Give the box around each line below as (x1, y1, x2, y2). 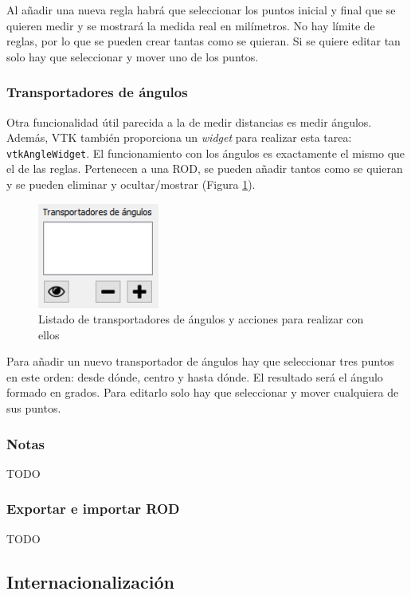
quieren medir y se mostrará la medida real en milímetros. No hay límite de (6, 17, 375, 33)
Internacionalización (6, 569, 174, 593)
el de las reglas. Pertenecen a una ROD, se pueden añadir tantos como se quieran (6, 160, 403, 177)
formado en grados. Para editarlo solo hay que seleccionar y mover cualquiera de (6, 384, 399, 401)
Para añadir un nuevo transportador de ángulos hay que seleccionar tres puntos (6, 353, 394, 370)
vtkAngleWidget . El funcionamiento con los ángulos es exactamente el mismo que (6, 144, 405, 161)
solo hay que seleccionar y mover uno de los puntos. (6, 48, 259, 65)
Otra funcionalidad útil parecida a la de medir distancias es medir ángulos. (6, 113, 372, 130)
